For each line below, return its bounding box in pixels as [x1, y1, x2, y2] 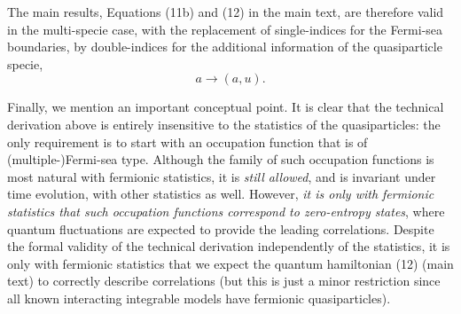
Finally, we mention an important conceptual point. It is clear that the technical [7, 98, 444, 116]
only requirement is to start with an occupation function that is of [7, 132, 368, 151]
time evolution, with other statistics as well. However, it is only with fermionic [7, 184, 434, 203]
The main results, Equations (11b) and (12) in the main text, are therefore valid [7, 3, 444, 20]
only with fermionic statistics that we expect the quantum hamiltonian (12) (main [7, 254, 454, 272]
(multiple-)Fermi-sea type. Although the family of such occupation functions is [7, 150, 434, 169]
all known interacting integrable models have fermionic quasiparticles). [7, 288, 391, 307]
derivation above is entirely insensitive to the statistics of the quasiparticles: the [7, 114, 441, 133]
